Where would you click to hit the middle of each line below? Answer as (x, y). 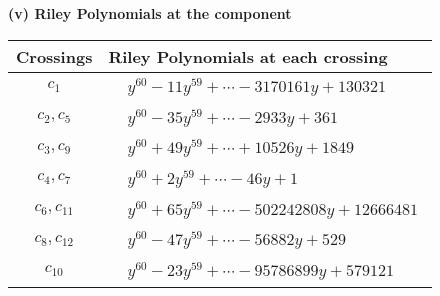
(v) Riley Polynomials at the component (150, 13)
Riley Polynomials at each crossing (248, 56)
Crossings (54, 56)
